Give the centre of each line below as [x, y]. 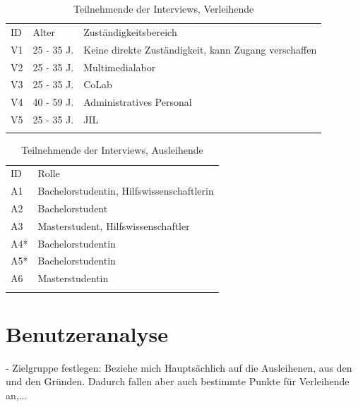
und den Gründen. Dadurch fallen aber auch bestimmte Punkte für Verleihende [178, 381]
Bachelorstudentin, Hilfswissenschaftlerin [126, 191]
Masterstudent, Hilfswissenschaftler [114, 225]
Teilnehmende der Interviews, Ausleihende [112, 150]
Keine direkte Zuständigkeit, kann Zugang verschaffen [200, 49]
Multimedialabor [120, 67]
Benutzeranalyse [87, 333]
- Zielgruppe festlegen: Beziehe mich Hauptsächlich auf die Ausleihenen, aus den [179, 367]
